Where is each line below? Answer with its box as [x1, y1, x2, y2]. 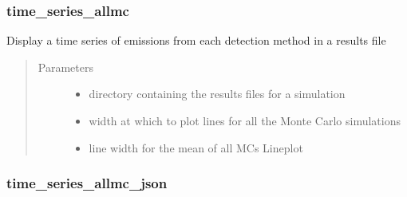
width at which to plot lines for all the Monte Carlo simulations [89, 112, 401, 128]
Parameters [38, 58, 93, 75]
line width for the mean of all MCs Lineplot [89, 139, 303, 156]
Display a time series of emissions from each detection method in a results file [6, 32, 386, 49]
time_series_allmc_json [6, 173, 168, 193]
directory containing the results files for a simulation [89, 85, 346, 102]
